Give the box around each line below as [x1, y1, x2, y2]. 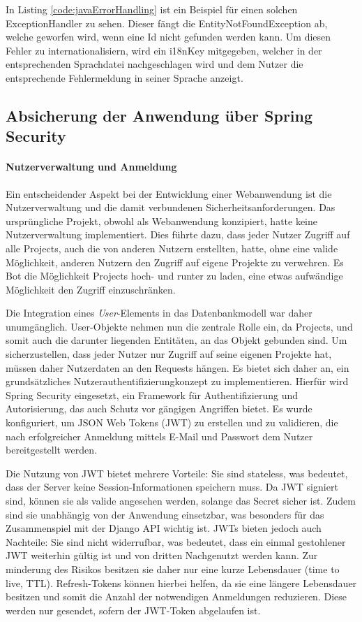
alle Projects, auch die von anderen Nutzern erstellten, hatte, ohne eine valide [6, 240, 338, 255]
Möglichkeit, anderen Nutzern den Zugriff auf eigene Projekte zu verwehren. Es [6, 254, 344, 269]
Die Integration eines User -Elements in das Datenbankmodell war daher [6, 305, 312, 320]
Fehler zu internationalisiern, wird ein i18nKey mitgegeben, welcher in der [6, 43, 322, 57]
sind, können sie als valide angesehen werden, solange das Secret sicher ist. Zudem [6, 493, 356, 507]
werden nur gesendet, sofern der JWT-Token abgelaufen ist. [6, 602, 261, 617]
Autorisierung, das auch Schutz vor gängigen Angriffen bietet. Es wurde [6, 401, 312, 416]
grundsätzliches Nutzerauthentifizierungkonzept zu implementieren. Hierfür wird [6, 374, 349, 389]
